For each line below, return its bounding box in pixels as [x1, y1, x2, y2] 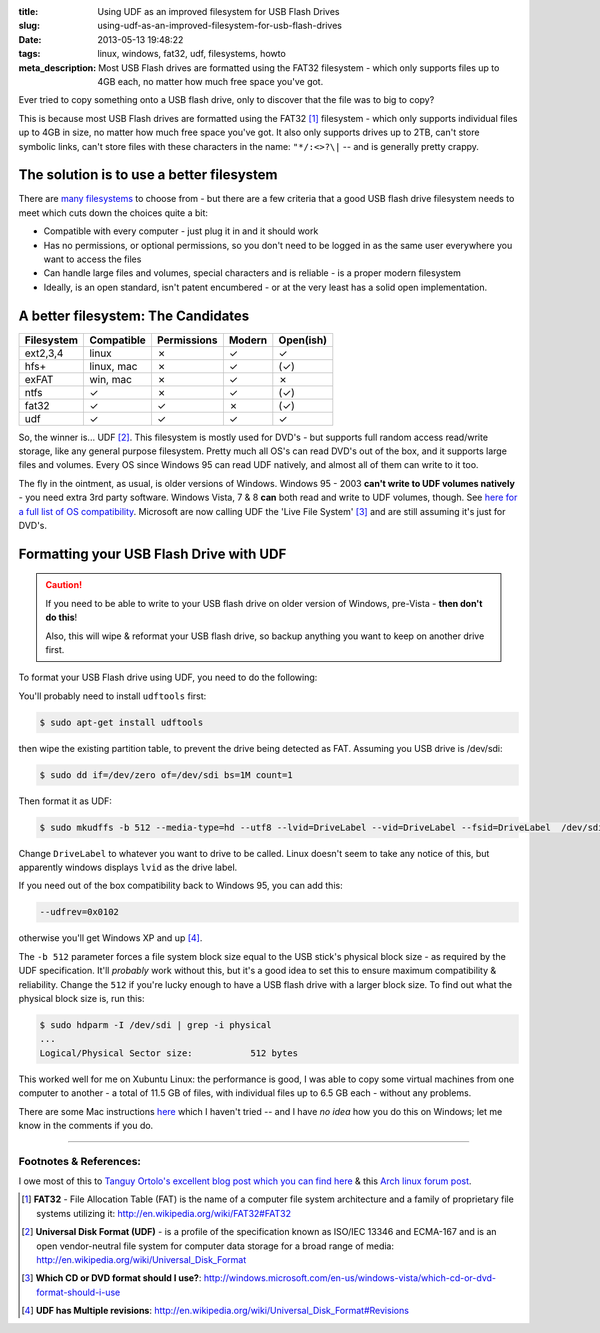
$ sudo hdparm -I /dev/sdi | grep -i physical [39, 1019, 272, 1030]
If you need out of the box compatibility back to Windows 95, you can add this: [18, 880, 344, 892]
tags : [18, 48, 41, 60]
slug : [18, 20, 40, 32]
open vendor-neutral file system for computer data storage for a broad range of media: [36, 1240, 395, 1252]
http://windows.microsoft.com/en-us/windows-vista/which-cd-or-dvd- [203, 1272, 497, 1284]
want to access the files [43, 253, 142, 265]
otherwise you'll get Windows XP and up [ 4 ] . [18, 932, 203, 944]
